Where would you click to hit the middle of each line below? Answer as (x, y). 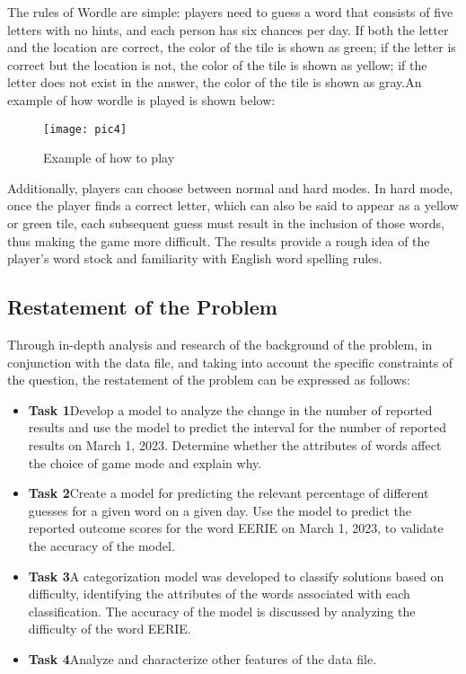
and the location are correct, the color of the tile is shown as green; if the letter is (232, 47)
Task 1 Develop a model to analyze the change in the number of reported (230, 409)
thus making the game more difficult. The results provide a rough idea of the (219, 240)
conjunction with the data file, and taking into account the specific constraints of (230, 362)
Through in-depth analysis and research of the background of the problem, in (220, 344)
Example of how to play (109, 158)
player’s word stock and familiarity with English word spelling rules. (195, 258)
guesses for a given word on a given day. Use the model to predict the (220, 510)
